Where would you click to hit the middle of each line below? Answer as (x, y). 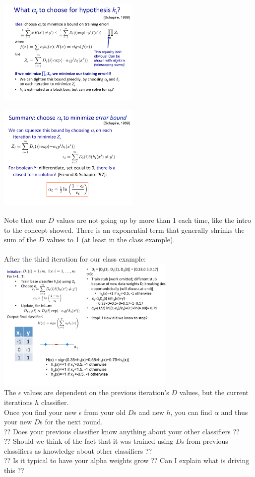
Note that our (25, 220)
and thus (234, 412)
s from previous (205, 441)
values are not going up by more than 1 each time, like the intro (154, 220)
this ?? (14, 470)
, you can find (191, 412)
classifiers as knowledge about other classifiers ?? (78, 450)
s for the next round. (71, 422)
